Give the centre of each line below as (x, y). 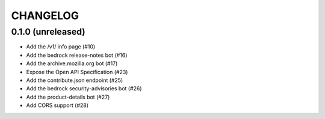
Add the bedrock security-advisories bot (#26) (84, 89)
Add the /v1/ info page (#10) (61, 47)
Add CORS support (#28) (57, 105)
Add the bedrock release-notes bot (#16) (77, 55)
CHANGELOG (45, 16)
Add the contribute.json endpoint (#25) (75, 80)
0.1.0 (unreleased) (48, 32)
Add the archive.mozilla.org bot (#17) (72, 63)
